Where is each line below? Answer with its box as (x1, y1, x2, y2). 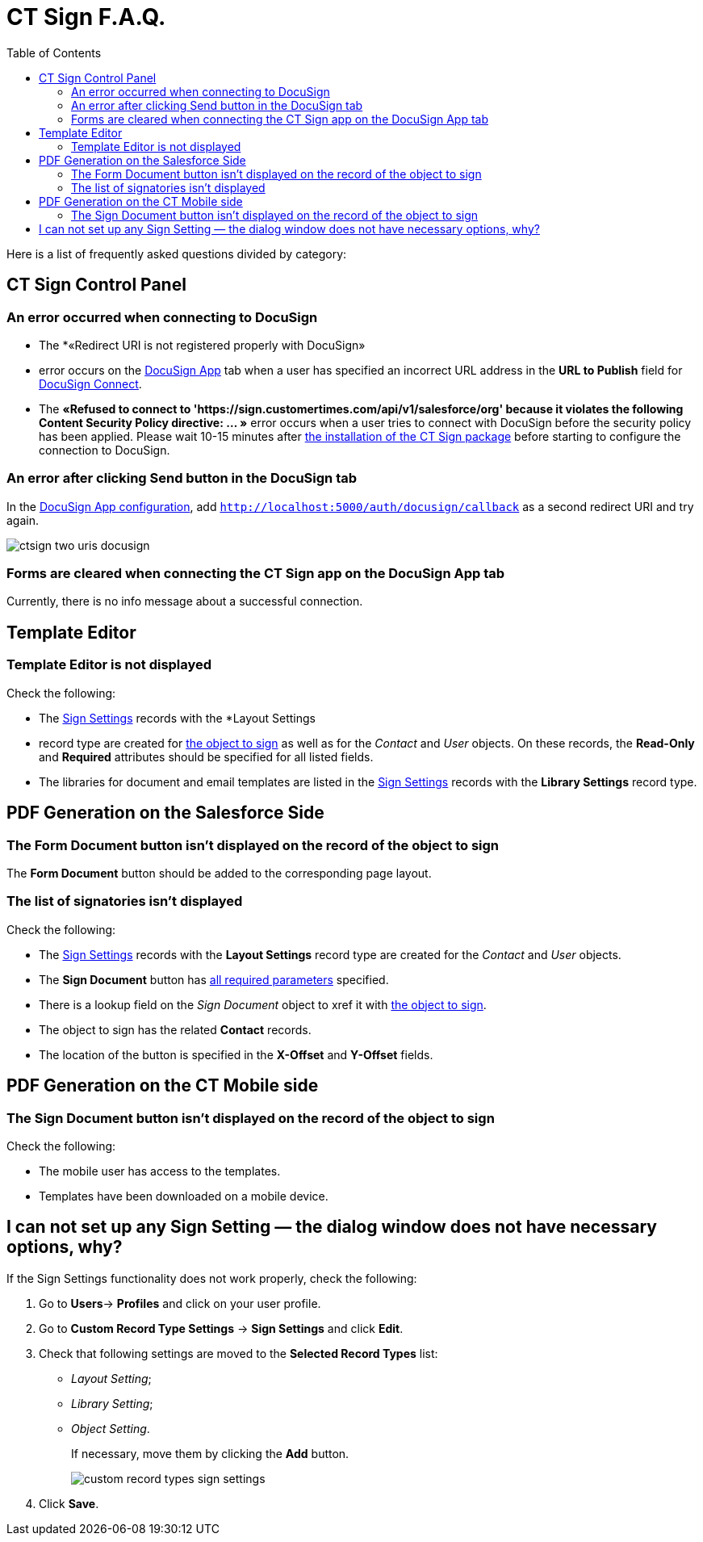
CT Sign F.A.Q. (6, 3, 166, 31)
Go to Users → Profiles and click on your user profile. (39, 1296, 321, 1310)
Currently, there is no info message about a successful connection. (6, 594, 363, 609)
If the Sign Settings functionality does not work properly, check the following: (6, 1271, 417, 1285)
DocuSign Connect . (39, 376, 142, 391)
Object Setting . (71, 1421, 150, 1435)
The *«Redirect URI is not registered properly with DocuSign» (39, 337, 366, 352)
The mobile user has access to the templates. (39, 1163, 281, 1178)
